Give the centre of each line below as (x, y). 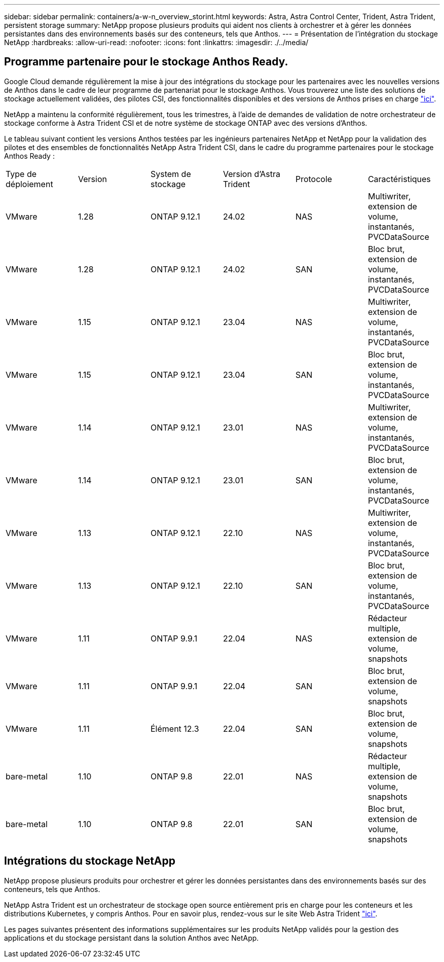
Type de (21, 174)
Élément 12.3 (175, 728)
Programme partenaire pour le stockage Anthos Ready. (146, 62)
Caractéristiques (399, 179)
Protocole (314, 179)
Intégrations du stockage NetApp (90, 861)
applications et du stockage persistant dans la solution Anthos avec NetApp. (132, 938)
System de (171, 174)
